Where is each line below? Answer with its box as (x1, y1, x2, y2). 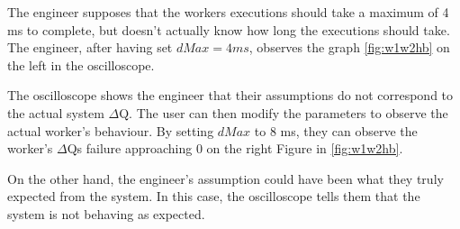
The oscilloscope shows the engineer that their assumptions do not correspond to (7, 86, 454, 105)
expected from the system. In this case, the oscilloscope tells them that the (7, 187, 420, 206)
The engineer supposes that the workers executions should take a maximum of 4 (7, 3, 449, 21)
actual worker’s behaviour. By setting (7, 121, 214, 140)
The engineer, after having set (7, 38, 173, 57)
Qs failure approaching (67, 139, 193, 158)
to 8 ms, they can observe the (254, 121, 418, 140)
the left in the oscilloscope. (7, 55, 155, 74)
